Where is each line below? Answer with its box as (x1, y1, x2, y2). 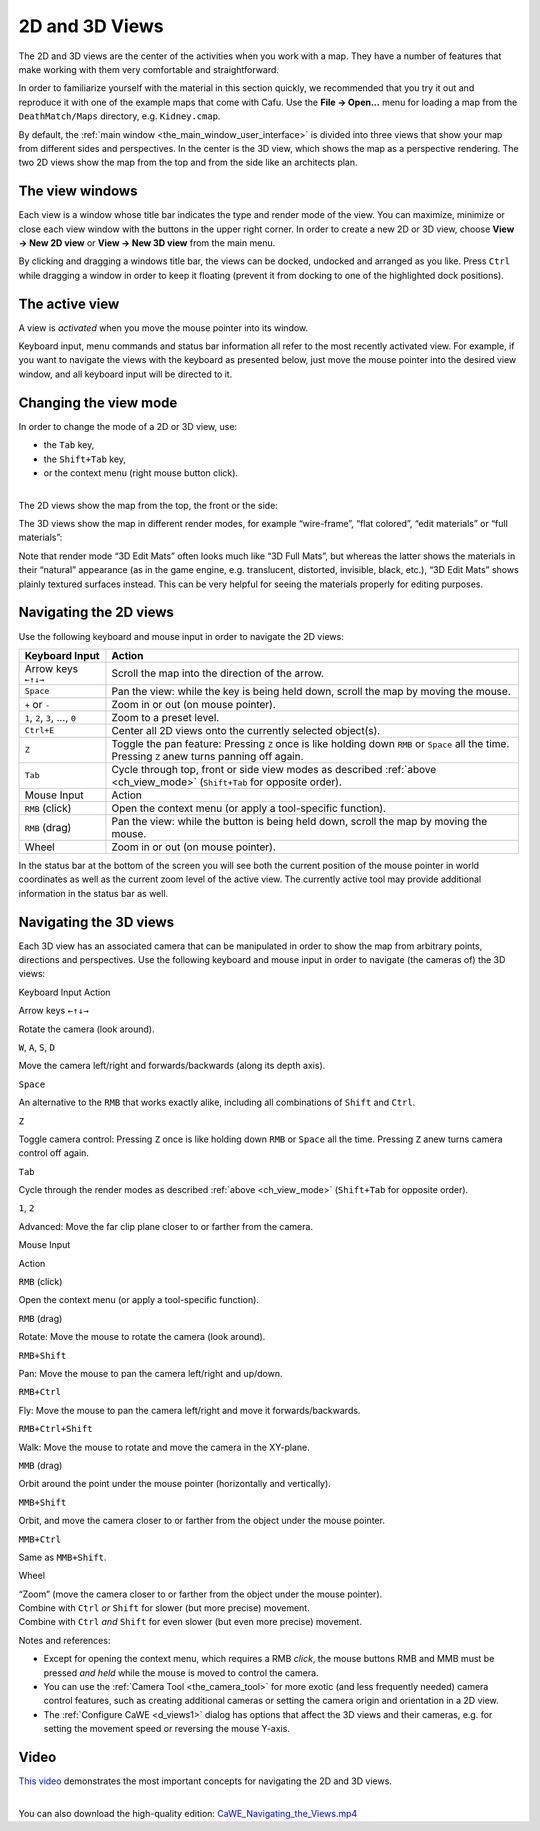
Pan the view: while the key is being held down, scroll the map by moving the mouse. (111, 684, 511, 698)
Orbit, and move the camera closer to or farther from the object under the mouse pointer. (18, 1515, 385, 1527)
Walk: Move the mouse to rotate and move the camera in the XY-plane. (18, 1441, 310, 1453)
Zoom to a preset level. (111, 710, 220, 724)
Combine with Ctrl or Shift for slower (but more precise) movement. (18, 1602, 310, 1614)
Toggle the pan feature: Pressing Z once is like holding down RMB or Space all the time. (111, 736, 510, 750)
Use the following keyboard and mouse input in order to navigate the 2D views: (18, 630, 344, 642)
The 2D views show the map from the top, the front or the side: (18, 499, 279, 511)
